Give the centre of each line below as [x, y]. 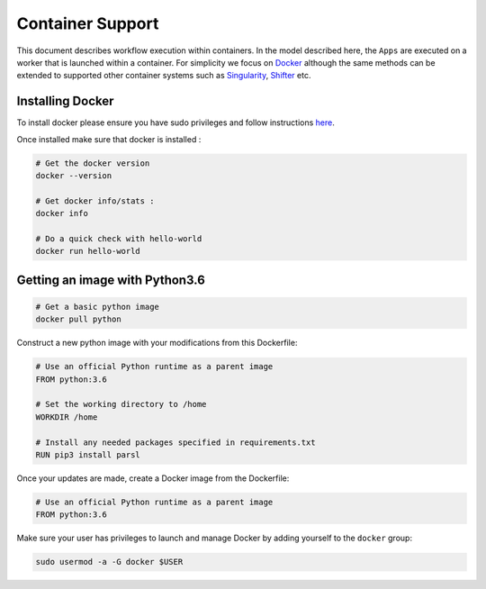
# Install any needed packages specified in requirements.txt [175, 442]
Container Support [88, 23]
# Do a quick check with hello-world [119, 238]
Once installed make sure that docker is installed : [109, 139]
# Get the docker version [93, 163]
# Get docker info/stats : [95, 201]
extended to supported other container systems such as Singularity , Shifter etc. [164, 76]
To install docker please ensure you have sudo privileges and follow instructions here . [175, 122]
